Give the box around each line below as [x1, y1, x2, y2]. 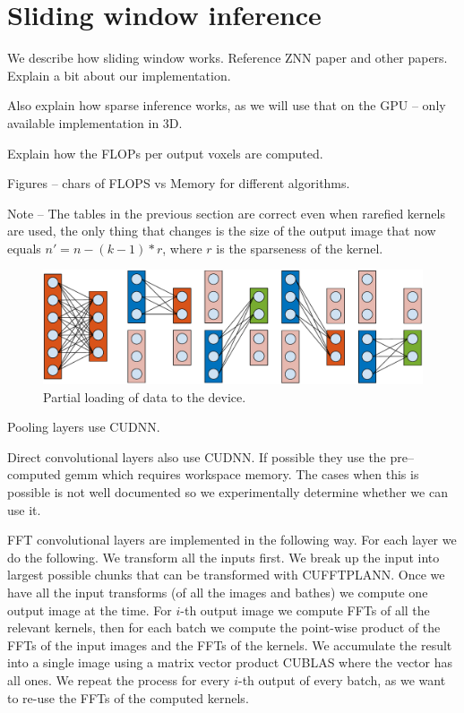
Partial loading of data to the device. [43, 387, 246, 406]
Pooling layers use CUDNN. [7, 417, 160, 436]
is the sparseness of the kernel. [216, 238, 383, 257]
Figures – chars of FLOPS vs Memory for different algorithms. [7, 174, 350, 193]
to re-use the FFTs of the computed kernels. [7, 688, 249, 707]
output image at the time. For [7, 600, 172, 619]
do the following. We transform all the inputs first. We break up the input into [7, 547, 440, 566]
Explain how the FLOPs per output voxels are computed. [7, 143, 323, 162]
